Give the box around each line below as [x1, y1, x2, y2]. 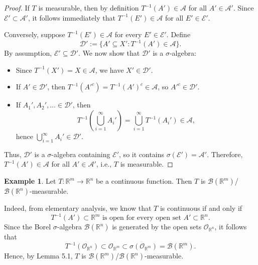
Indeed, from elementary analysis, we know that [4, 203, 152, 213]
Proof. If [4, 3, 30, 13]
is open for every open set [102, 214, 181, 222]
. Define [166, 29, 191, 40]
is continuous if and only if [160, 203, 242, 213]
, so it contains [119, 149, 165, 159]
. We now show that [78, 48, 140, 58]
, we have [95, 64, 124, 75]
